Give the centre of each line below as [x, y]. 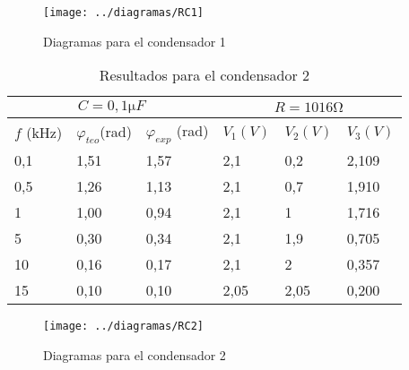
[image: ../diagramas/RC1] [123, 13]
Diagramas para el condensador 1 [135, 41]
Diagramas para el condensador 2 [135, 355]
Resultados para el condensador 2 [204, 75]
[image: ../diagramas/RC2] [123, 327]
